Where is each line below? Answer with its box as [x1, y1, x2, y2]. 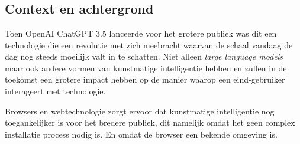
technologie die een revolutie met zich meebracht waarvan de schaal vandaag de [5, 38, 293, 51]
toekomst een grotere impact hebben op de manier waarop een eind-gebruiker [5, 73, 285, 86]
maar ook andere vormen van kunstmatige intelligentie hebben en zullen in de [5, 61, 287, 74]
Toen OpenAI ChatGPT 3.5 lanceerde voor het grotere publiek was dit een [5, 27, 277, 39]
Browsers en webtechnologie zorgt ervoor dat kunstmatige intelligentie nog [5, 104, 275, 117]
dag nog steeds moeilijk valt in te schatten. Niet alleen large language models [5, 50, 283, 63]
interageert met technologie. [5, 84, 106, 97]
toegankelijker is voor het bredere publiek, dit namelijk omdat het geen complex [5, 116, 295, 129]
